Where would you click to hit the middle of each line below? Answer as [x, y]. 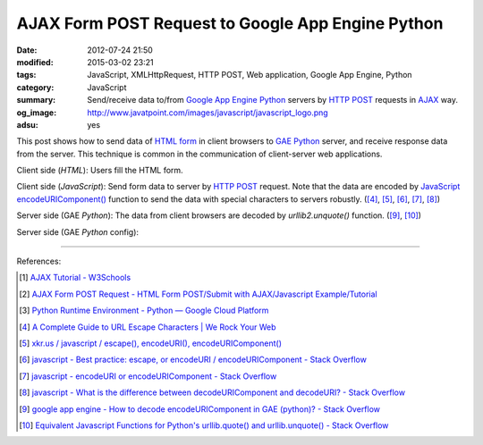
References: [39, 261]
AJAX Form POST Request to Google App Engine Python [230, 23]
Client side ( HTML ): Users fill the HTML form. [100, 171]
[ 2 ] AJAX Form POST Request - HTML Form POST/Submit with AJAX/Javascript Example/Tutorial [198, 294]
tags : [26, 75]
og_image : [37, 113]
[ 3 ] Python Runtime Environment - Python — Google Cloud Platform [144, 311]
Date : [27, 50]
